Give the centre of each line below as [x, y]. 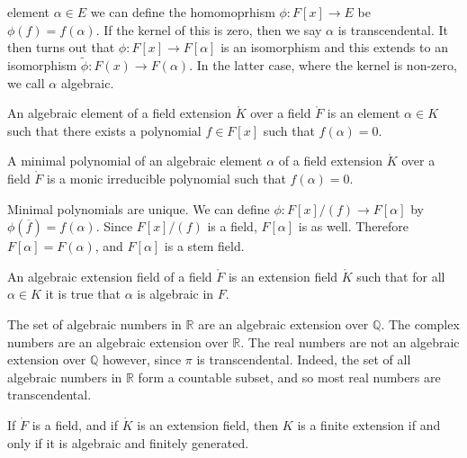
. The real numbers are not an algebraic [350, 341]
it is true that [83, 294]
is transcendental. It [393, 29]
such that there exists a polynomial [104, 130]
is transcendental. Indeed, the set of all [304, 359]
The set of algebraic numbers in [94, 323]
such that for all [401, 276]
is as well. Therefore [354, 226]
